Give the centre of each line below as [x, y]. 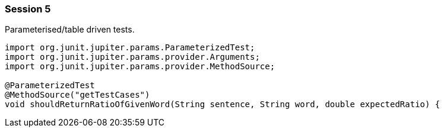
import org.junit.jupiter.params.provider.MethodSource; [140, 67]
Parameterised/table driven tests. [70, 30]
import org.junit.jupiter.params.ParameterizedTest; [130, 48]
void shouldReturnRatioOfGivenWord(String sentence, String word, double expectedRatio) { [223, 104]
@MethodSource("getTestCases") [77, 95]
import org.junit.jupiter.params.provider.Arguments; [132, 57]
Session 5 [28, 9]
